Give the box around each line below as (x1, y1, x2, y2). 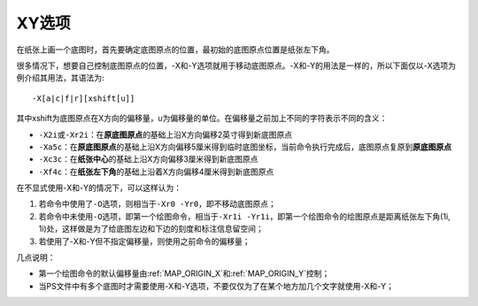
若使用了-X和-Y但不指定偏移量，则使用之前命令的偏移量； (38, 235, 251, 247)
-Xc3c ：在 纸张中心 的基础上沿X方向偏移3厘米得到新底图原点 (38, 154, 258, 164)
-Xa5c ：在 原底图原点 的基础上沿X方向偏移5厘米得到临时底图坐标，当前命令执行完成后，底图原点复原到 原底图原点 (38, 142, 452, 152)
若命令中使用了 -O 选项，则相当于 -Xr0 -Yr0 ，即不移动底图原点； (38, 199, 276, 210)
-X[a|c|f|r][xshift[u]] (32, 93, 135, 103)
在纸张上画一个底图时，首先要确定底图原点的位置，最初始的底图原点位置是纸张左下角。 (16, 44, 335, 55)
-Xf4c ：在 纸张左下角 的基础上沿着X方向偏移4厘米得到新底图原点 (38, 166, 274, 177)
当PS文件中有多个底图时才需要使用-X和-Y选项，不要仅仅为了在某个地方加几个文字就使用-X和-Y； (38, 280, 394, 291)
